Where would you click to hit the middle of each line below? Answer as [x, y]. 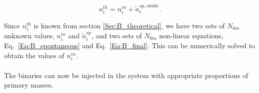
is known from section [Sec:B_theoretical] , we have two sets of [129, 25]
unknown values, [29, 36]
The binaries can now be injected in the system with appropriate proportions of [126, 75]
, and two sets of [116, 36]
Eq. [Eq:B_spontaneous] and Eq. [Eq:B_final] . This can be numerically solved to [130, 46]
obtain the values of [34, 55]
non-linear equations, [191, 36]
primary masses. [29, 85]
